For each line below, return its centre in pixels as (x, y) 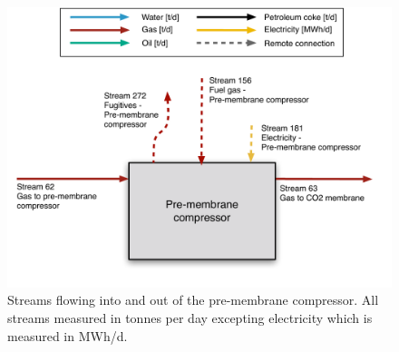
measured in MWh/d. (68, 335)
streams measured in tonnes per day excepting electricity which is (190, 318)
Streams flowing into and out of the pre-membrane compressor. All (193, 300)
